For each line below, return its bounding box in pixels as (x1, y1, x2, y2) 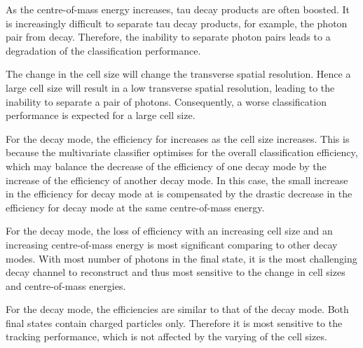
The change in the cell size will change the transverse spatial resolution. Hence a (6, 67, 351, 81)
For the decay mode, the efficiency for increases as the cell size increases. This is (6, 131, 350, 146)
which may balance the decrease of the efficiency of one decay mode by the (6, 158, 327, 173)
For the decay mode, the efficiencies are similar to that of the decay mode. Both (6, 302, 349, 316)
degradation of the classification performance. (6, 43, 201, 57)
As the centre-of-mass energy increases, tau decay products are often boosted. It (6, 2, 350, 16)
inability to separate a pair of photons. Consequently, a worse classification (6, 94, 327, 109)
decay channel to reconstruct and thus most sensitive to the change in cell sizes (6, 265, 345, 279)
